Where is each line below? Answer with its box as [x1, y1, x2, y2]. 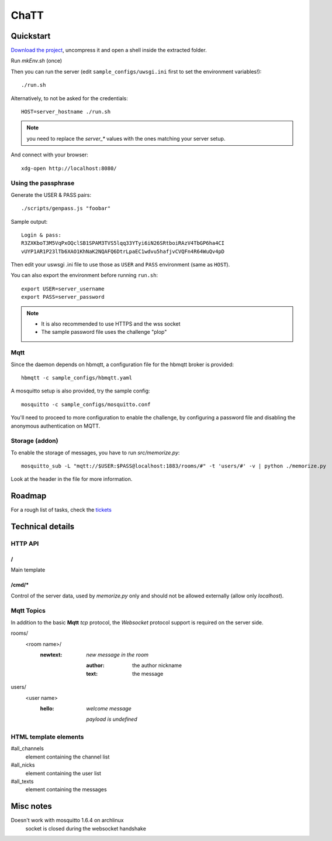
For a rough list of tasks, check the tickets [11, 507, 112, 514]
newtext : [40, 651, 63, 658]
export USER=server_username [21, 285, 105, 292]
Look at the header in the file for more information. [11, 476, 133, 483]
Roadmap [11, 491, 47, 501]
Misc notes [11, 801, 53, 811]
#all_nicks [11, 761, 35, 768]
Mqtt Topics [11, 607, 46, 615]
